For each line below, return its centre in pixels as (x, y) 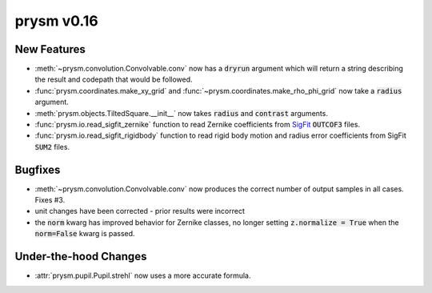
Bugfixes (38, 169)
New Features (50, 49)
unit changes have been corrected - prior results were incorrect (140, 211)
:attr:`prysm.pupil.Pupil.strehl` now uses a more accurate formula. (143, 275)
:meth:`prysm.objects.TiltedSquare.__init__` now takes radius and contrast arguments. (181, 113)
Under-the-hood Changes (81, 257)
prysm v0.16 (57, 21)
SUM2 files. (52, 146)
